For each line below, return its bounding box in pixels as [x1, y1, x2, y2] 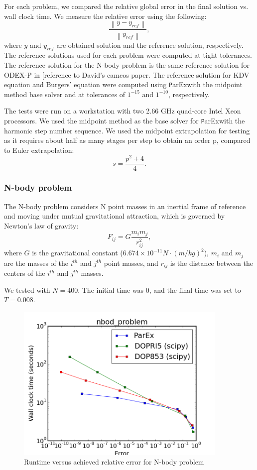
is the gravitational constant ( [32, 247, 123, 258]
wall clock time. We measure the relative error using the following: [4, 10, 207, 21]
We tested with [4, 284, 50, 295]
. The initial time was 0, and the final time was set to [78, 284, 241, 295]
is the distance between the [170, 257, 253, 268]
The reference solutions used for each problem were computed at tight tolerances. [4, 50, 252, 60]
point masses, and [104, 257, 158, 268]
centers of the [4, 268, 45, 278]
